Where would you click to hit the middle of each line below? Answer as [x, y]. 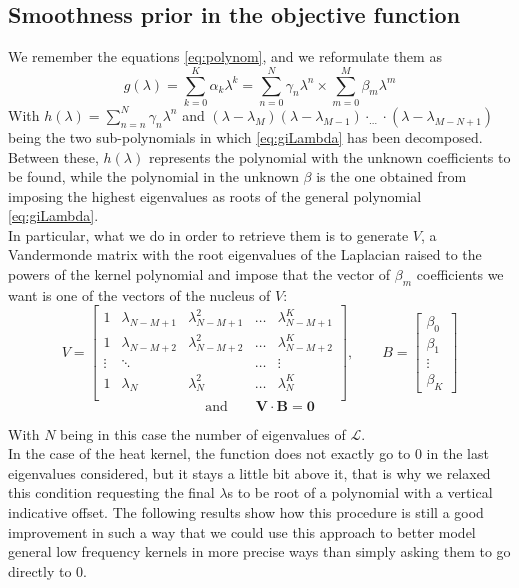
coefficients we [460, 274]
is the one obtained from [391, 176]
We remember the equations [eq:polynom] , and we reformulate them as [225, 56]
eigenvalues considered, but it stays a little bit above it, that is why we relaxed [249, 472]
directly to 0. [47, 570]
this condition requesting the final [111, 492]
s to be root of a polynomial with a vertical [360, 492]
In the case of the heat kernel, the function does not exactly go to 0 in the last [248, 453]
